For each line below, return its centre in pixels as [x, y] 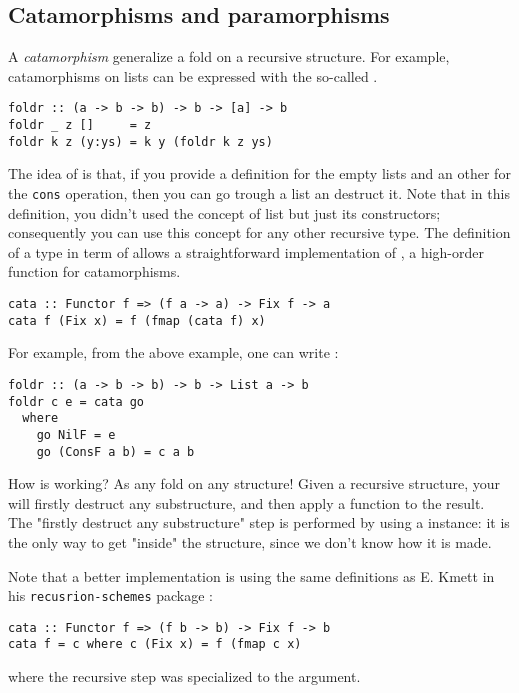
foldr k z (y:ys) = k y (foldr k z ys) [140, 141]
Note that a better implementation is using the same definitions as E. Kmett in [251, 575]
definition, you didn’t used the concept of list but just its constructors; [224, 212]
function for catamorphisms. [94, 271]
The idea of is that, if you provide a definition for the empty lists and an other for [259, 173]
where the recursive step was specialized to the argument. [184, 676]
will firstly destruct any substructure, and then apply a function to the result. [246, 502]
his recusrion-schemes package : [111, 595]
